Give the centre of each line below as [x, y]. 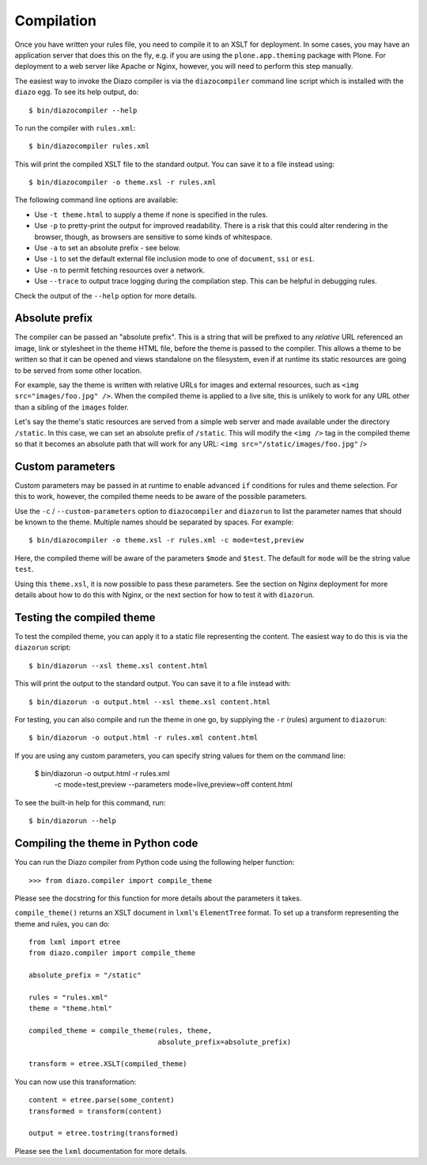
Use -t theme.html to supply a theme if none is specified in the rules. [151, 215]
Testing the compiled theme [85, 617]
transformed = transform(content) [95, 1111]
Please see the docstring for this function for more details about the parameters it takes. [158, 898]
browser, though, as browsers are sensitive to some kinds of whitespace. [153, 237]
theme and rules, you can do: [62, 923]
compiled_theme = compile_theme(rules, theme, [121, 1031]
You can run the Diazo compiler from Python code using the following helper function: [155, 862]
